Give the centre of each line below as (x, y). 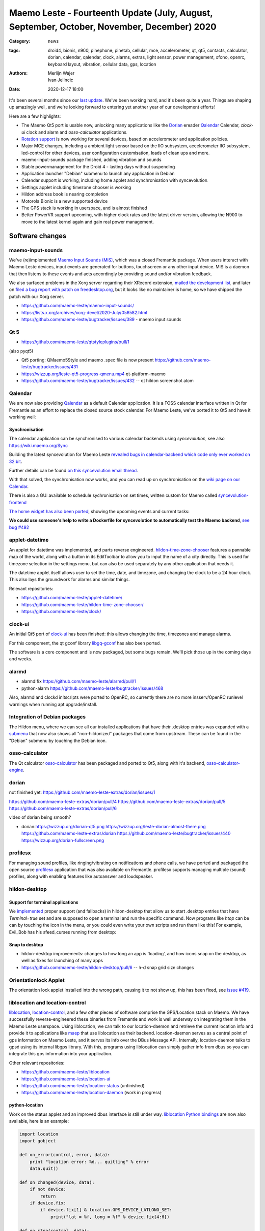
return (48, 1196)
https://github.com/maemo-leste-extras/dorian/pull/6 (63, 808)
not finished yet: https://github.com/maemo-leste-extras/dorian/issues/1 (82, 792)
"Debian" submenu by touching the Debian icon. (58, 741)
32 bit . (15, 461)
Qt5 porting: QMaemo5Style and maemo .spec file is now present (88, 360)
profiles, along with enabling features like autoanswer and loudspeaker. (81, 876)
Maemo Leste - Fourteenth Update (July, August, (111, 13)
